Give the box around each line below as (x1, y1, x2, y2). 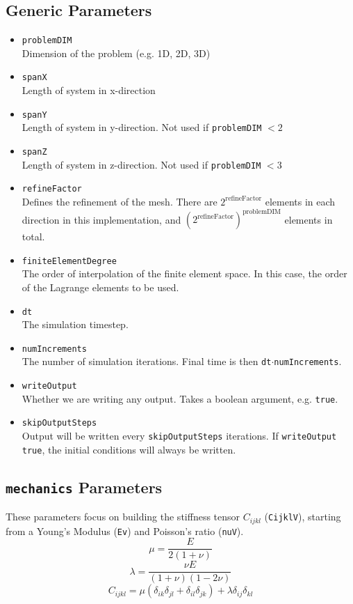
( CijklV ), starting (264, 509, 341, 524)
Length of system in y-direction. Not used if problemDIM (22, 120, 262, 134)
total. (22, 229, 45, 244)
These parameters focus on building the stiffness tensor (6, 509, 240, 524)
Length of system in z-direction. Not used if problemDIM (22, 157, 261, 171)
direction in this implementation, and (22, 212, 181, 226)
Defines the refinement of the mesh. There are (22, 194, 217, 208)
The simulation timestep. (22, 317, 129, 332)
